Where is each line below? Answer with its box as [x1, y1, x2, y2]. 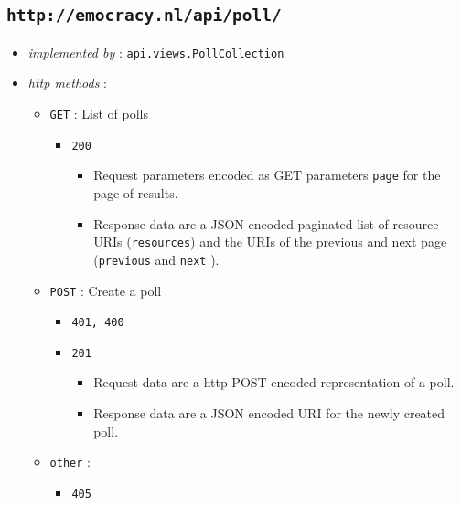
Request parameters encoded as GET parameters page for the [93, 165, 441, 184]
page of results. [93, 184, 178, 202]
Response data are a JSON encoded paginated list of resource [93, 214, 439, 233]
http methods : [27, 73, 107, 92]
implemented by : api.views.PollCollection [27, 42, 284, 61]
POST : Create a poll [49, 280, 162, 300]
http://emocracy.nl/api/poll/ [6, 5, 282, 26]
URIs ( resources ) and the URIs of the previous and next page [93, 232, 447, 251]
